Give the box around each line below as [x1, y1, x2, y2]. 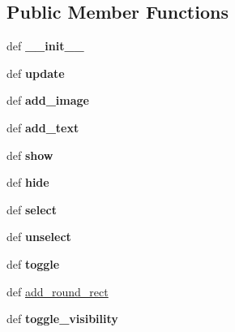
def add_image [6, 92, 89, 109]
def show [6, 146, 53, 163]
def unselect [6, 228, 71, 245]
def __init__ [6, 37, 84, 54]
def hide [6, 174, 49, 191]
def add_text [6, 119, 79, 136]
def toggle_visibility [6, 310, 118, 327]
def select [6, 200, 57, 218]
